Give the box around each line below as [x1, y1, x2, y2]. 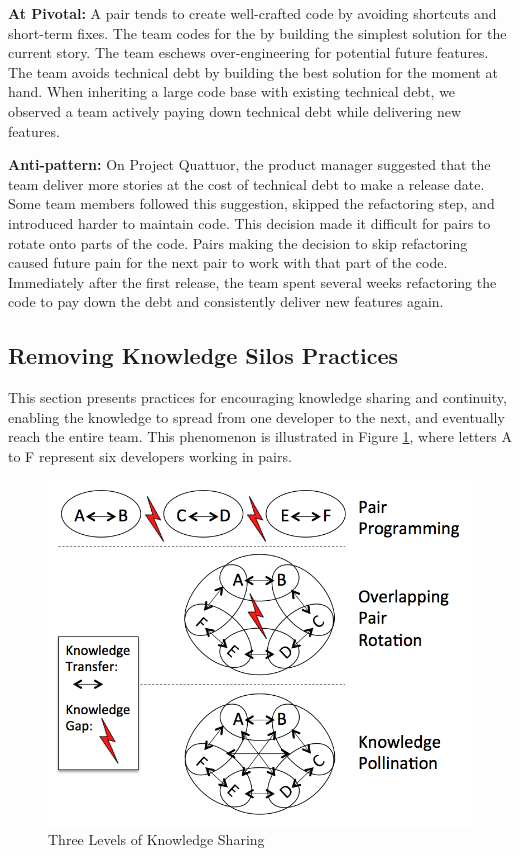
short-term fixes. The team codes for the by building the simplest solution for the [8, 22, 507, 43]
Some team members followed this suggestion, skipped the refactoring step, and [8, 193, 495, 214]
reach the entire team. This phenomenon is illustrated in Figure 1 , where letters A [8, 426, 512, 447]
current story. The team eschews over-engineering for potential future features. [8, 42, 489, 63]
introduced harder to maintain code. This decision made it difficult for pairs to [8, 212, 491, 233]
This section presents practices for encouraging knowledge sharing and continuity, [8, 387, 507, 408]
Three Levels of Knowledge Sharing [48, 829, 265, 850]
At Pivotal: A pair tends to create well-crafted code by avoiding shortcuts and [8, 3, 497, 23]
